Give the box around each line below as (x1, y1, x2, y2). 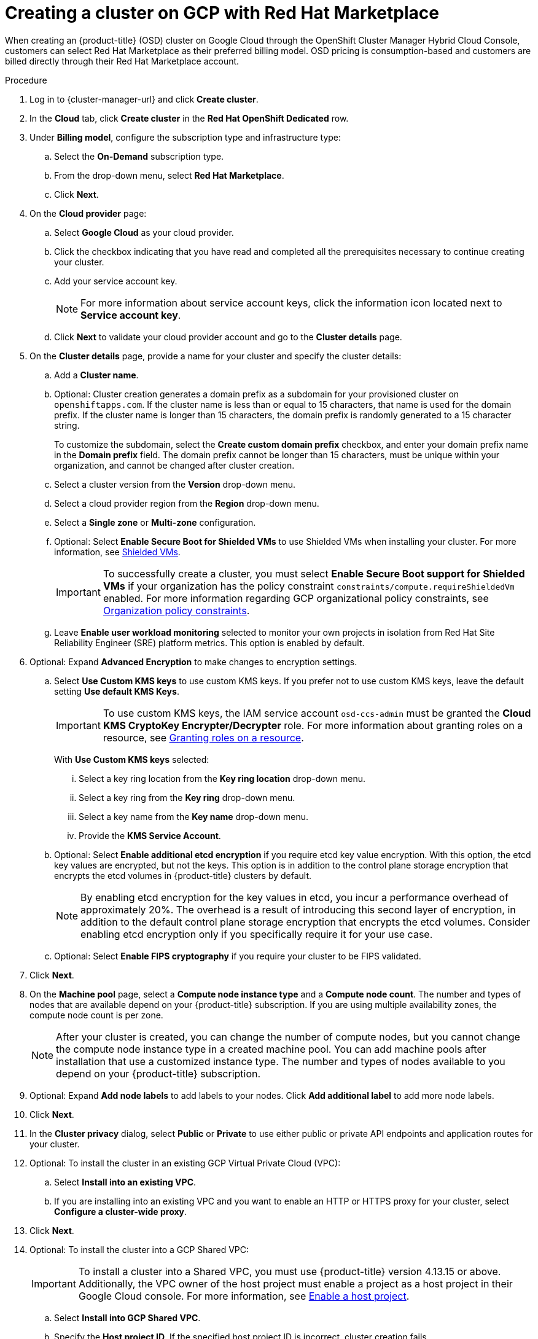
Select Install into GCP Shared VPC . (54, 1312, 201, 1323)
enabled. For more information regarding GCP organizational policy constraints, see (103, 591, 489, 604)
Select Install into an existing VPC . (54, 1176, 197, 1187)
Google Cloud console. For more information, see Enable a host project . (78, 1289, 410, 1302)
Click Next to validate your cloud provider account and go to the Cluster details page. (54, 331, 402, 342)
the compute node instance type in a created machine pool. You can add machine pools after (56, 1042, 486, 1055)
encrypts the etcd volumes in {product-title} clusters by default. (54, 870, 312, 881)
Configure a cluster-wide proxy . (54, 1206, 187, 1217)
